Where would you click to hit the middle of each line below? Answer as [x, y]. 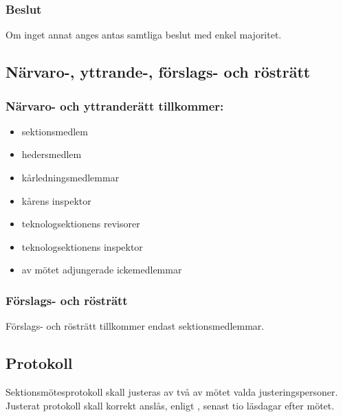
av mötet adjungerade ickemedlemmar [102, 270]
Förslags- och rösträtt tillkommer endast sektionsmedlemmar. [135, 326]
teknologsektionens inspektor [82, 246]
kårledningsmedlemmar [70, 177]
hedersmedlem [52, 154]
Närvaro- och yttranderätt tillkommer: [115, 105]
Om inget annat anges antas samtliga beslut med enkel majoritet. [144, 35]
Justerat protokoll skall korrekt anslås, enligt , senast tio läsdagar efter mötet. [170, 405]
